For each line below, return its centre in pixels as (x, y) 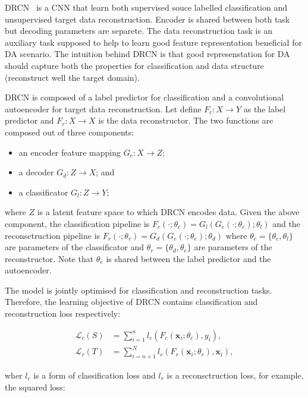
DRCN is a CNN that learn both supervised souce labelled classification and (146, 7)
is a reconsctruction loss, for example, (235, 375)
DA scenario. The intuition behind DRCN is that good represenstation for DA (147, 54)
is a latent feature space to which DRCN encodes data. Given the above (168, 212)
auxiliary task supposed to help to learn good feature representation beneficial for (153, 42)
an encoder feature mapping (70, 152)
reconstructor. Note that (49, 258)
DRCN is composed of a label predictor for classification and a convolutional (144, 97)
